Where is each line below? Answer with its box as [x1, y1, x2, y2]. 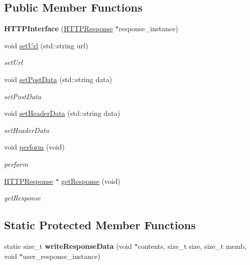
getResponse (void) [61, 175, 120, 186]
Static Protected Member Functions [4, 217, 196, 233]
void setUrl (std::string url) [4, 40, 88, 50]
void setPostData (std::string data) [4, 74, 112, 84]
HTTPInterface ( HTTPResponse [4, 23, 113, 34]
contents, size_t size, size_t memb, [137, 240, 246, 251]
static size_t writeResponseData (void [4, 240, 132, 251]
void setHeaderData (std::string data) [4, 108, 120, 118]
